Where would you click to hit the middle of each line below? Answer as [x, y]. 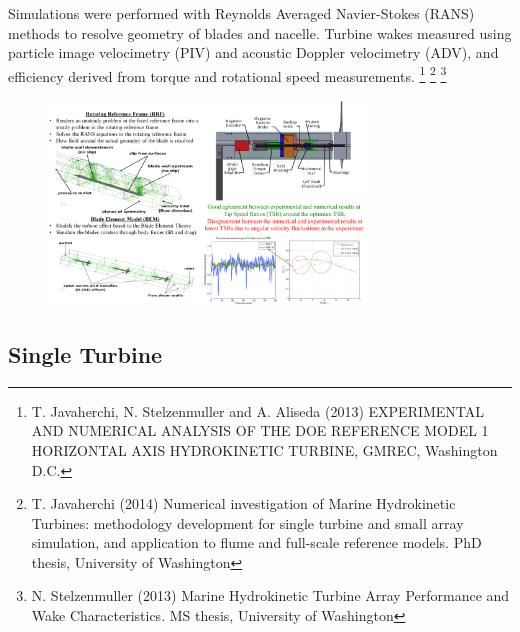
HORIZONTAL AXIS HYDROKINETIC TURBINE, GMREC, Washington [264, 449]
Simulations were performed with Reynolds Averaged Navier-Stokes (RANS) [241, 13]
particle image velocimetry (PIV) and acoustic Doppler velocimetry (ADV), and [253, 52]
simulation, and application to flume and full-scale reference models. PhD [256, 542]
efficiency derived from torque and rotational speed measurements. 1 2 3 [227, 74]
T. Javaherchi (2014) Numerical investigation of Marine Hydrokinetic [243, 503]
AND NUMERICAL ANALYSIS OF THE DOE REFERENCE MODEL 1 [260, 430]
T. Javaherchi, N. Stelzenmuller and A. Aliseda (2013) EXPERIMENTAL [258, 410]
